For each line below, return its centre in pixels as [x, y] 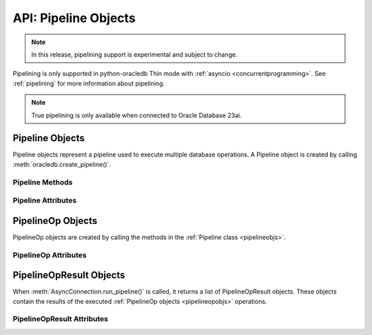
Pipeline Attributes [45, 201]
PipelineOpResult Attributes [60, 319]
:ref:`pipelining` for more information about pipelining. [89, 83]
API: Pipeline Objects [74, 18]
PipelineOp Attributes [50, 255]
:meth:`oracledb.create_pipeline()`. [62, 164]
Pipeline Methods [43, 182]
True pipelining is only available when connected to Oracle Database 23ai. [136, 115]
